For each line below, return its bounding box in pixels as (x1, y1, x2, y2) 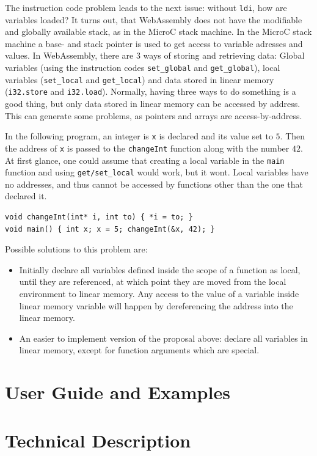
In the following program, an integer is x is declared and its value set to (5, 130, 273, 142)
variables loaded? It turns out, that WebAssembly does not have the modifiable (5, 13, 302, 26)
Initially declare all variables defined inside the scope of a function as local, (19, 263, 301, 276)
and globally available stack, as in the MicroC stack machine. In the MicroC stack (5, 25, 312, 38)
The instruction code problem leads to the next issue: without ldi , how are (5, 1, 287, 13)
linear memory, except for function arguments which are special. (19, 344, 260, 356)
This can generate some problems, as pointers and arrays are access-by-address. (5, 109, 302, 122)
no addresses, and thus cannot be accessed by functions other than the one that (5, 177, 303, 190)
